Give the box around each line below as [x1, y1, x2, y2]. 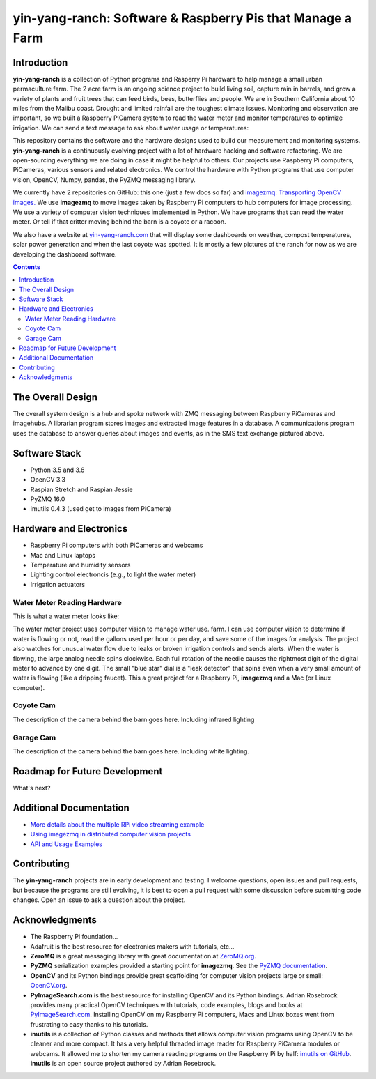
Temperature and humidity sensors [30, 561, 131, 569]
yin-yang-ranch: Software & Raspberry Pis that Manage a [13, 10, 352, 26]
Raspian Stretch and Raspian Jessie [30, 485, 133, 493]
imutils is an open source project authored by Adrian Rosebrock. [30, 1059, 216, 1068]
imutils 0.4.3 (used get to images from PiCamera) [30, 505, 171, 513]
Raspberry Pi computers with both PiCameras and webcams [30, 541, 203, 550]
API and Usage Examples [30, 840, 102, 848]
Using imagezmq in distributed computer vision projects [30, 830, 191, 839]
